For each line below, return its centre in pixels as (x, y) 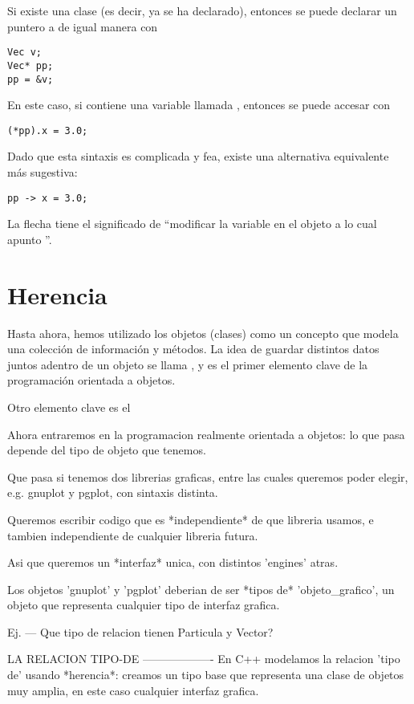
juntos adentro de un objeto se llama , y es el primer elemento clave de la (188, 364)
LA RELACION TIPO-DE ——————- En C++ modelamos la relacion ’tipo (204, 659)
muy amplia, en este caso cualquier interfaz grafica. (133, 690)
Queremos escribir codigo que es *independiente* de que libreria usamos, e (191, 519)
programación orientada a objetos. (91, 380)
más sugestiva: (43, 172)
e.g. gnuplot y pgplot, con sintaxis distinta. (113, 492)
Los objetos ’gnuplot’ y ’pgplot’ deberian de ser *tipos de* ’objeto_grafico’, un (201, 589)
